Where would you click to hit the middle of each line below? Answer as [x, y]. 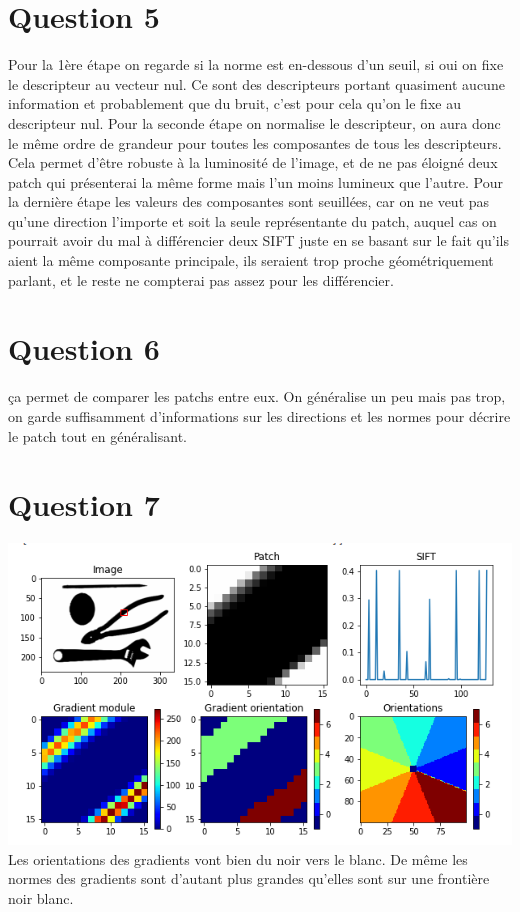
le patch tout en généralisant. [98, 435]
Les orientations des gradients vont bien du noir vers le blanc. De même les [238, 858]
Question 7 [84, 504]
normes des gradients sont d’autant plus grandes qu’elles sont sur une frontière [249, 878]
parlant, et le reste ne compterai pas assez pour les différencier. [201, 279]
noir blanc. [41, 897]
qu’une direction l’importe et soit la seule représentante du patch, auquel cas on [252, 220]
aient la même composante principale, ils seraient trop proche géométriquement [251, 260]
